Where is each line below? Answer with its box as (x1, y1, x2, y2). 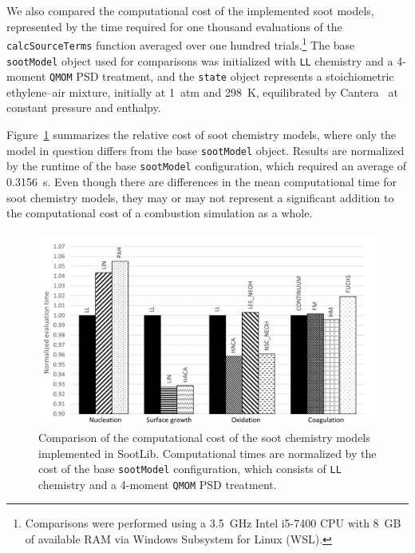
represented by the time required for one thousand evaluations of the (6, 18, 342, 34)
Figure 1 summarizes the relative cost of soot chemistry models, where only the (6, 126, 397, 142)
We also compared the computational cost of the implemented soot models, (6, 2, 374, 18)
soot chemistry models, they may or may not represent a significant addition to (6, 189, 394, 205)
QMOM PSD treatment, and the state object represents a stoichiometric (49, 68, 394, 85)
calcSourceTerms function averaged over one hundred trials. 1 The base (6, 34, 355, 53)
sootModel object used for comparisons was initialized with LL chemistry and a (6, 52, 393, 69)
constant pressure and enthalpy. (6, 99, 161, 116)
